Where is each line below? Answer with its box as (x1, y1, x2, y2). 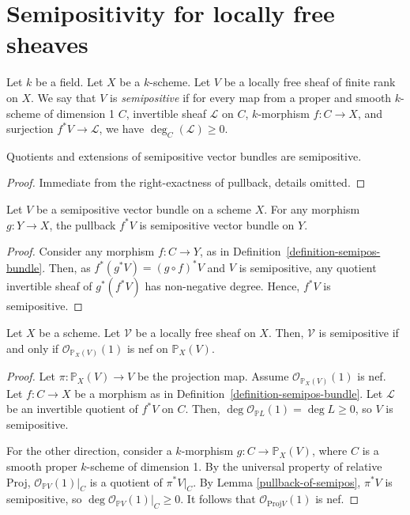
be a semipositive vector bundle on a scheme (36, 201, 251, 218)
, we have (99, 120, 145, 137)
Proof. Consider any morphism (6, 243, 155, 259)
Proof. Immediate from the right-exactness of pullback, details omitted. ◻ (6, 174, 366, 191)
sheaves (6, 28, 88, 60)
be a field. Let (36, 74, 103, 90)
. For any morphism (264, 201, 360, 218)
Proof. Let (6, 368, 55, 384)
